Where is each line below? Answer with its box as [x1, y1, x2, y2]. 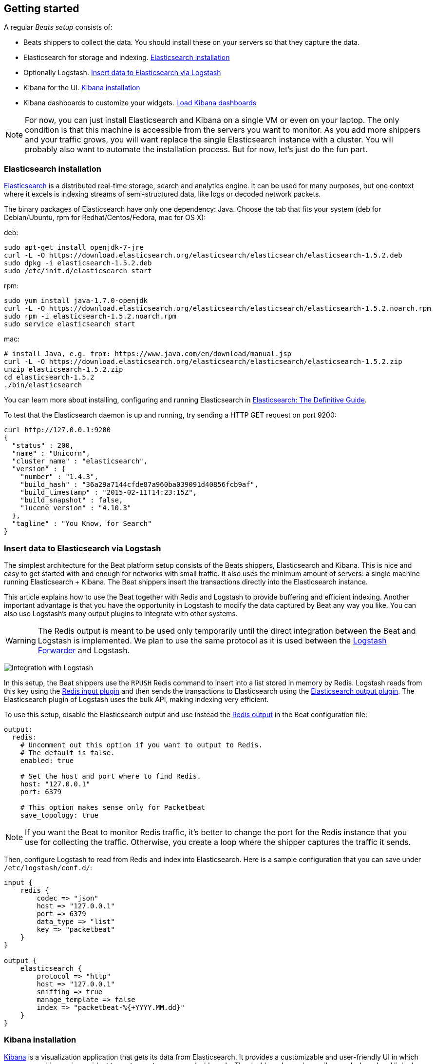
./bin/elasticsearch [4, 381, 82, 389]
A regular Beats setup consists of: [4, 23, 113, 32]
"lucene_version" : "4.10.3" [20, 504, 132, 512]
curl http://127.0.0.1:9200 [4, 426, 111, 434]
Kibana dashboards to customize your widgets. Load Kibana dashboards [23, 99, 257, 107]
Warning [5, 635, 36, 645]
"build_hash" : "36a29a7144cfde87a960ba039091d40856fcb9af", [20, 481, 259, 489]
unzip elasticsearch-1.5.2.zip [4, 365, 123, 374]
